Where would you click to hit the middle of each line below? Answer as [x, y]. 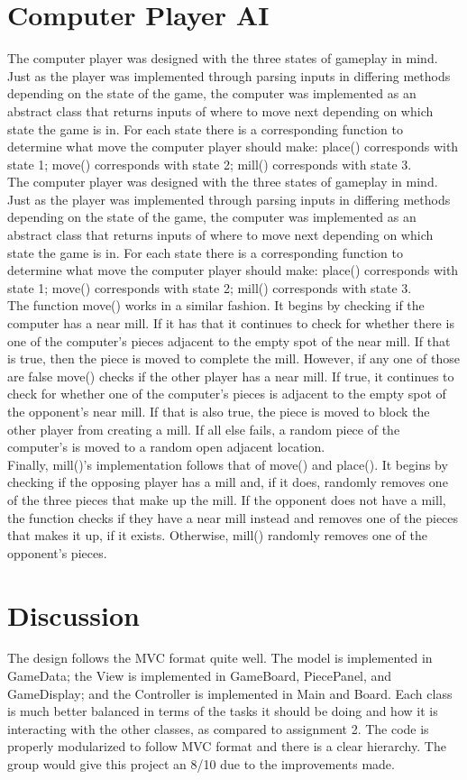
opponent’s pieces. [57, 552]
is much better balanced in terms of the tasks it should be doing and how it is [223, 711]
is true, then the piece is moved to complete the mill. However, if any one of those [233, 358]
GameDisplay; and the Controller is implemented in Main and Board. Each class [230, 693]
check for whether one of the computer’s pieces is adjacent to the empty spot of [227, 394]
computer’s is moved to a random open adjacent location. [166, 447]
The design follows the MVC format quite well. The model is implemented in [220, 658]
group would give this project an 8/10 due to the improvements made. [201, 764]
